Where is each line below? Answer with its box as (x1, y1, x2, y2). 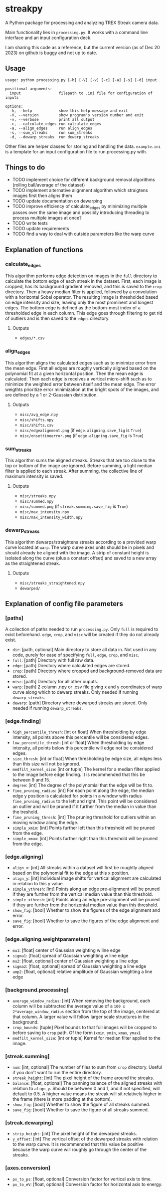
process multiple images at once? (12, 215, 82, 221)
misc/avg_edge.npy (19, 412, 58, 417)
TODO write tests (12, 220, 48, 226)
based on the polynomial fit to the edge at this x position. (12, 870, 130, 876)
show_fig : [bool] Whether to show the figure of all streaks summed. (12, 1101, 151, 1108)
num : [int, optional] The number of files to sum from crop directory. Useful (12, 1064, 163, 1070)
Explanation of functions (5, 245, 83, 254)
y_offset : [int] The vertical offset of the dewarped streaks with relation (12, 1136, 158, 1142)
